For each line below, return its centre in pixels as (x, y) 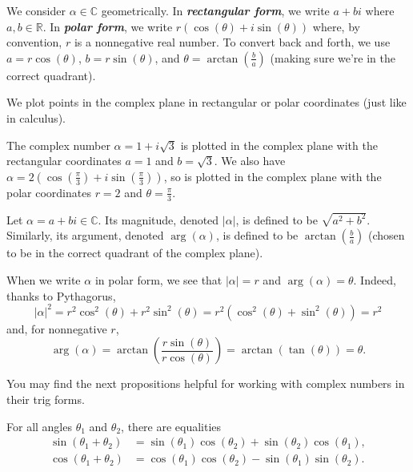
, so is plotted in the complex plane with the (273, 176)
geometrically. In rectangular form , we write (215, 10)
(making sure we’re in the (333, 57)
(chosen (386, 235)
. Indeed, (375, 280)
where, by (336, 26)
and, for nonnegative (57, 328)
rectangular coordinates (64, 161)
